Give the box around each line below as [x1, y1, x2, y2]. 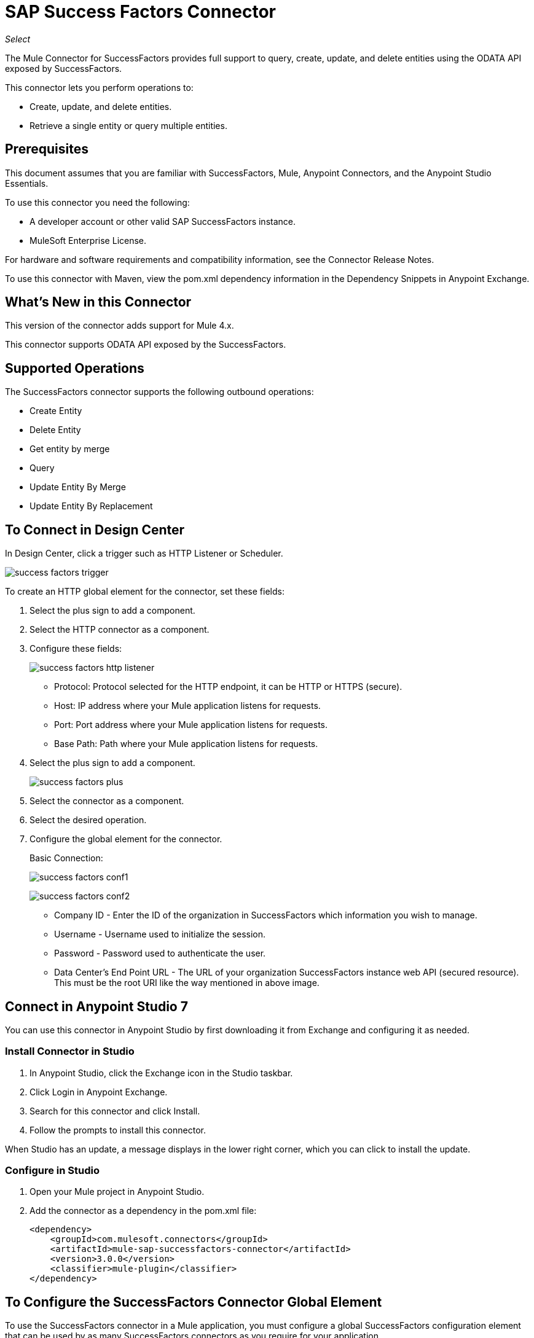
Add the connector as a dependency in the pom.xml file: [29, 1205, 257, 1216]
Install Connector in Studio [5, 1045, 135, 1058]
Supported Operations [5, 360, 144, 376]
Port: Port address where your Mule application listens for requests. [54, 719, 328, 730]
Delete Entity [29, 424, 81, 436]
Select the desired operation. [29, 815, 147, 826]
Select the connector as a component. [29, 796, 184, 807]
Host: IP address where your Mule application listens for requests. [54, 700, 321, 711]
